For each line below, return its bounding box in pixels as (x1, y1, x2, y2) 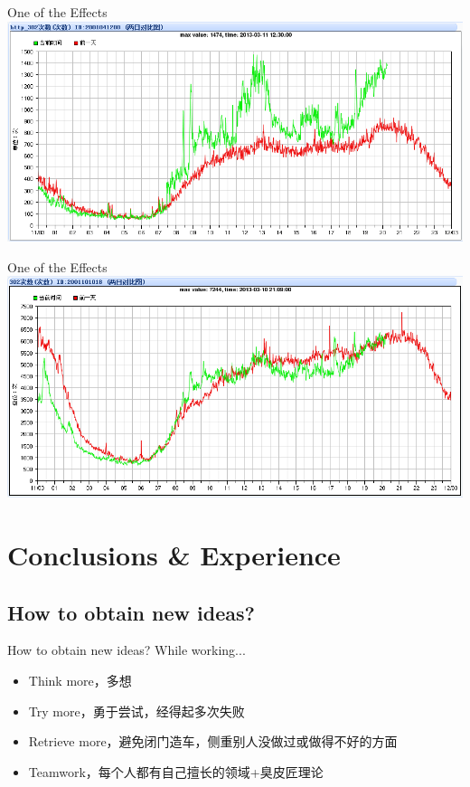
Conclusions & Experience (7, 536, 341, 574)
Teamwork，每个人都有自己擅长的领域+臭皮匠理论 (28, 762, 324, 781)
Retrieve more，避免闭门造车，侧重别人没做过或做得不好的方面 (28, 732, 398, 751)
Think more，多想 (28, 671, 132, 689)
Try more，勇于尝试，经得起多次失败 (28, 701, 245, 720)
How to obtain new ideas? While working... (7, 640, 246, 659)
